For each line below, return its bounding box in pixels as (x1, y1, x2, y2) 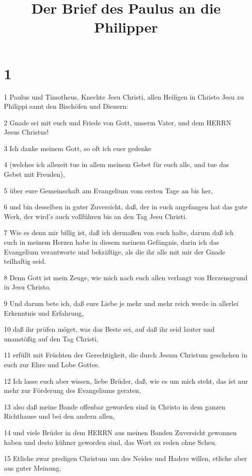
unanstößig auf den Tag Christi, (4, 333, 98, 343)
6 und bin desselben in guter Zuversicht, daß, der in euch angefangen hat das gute (4, 202, 248, 212)
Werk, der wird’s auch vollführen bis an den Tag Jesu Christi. (4, 211, 187, 221)
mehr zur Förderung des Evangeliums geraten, (4, 385, 141, 395)
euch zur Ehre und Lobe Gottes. (4, 359, 100, 369)
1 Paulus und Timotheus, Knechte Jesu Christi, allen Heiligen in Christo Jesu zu (4, 91, 244, 102)
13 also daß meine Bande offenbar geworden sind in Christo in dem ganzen (4, 401, 226, 411)
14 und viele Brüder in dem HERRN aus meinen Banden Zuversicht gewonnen (4, 427, 237, 437)
